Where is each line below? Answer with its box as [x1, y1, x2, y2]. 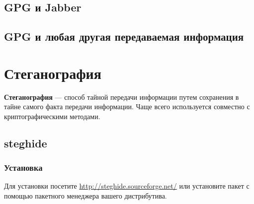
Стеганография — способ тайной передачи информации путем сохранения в [4, 91, 239, 102]
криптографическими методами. [4, 111, 100, 121]
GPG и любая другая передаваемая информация [4, 29, 244, 44]
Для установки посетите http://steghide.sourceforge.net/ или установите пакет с [4, 181, 250, 191]
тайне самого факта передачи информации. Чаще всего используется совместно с [4, 101, 250, 112]
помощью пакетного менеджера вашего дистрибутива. [4, 191, 167, 201]
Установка [4, 161, 43, 174]
